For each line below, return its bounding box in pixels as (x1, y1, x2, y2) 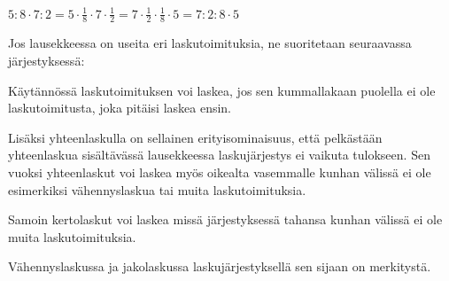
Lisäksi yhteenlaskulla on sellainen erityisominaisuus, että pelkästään (8, 128, 383, 146)
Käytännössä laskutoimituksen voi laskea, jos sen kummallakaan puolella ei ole (8, 81, 436, 99)
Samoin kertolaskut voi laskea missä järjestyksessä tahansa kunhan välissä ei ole (8, 210, 443, 229)
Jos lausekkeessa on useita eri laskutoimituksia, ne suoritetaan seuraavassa (8, 34, 412, 52)
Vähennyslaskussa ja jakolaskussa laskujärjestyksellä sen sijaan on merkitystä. (8, 257, 431, 276)
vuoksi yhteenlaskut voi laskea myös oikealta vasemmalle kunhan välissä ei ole (8, 162, 431, 181)
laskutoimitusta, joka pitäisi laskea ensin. (8, 98, 232, 117)
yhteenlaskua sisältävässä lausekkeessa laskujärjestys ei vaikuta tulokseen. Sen (8, 145, 430, 164)
